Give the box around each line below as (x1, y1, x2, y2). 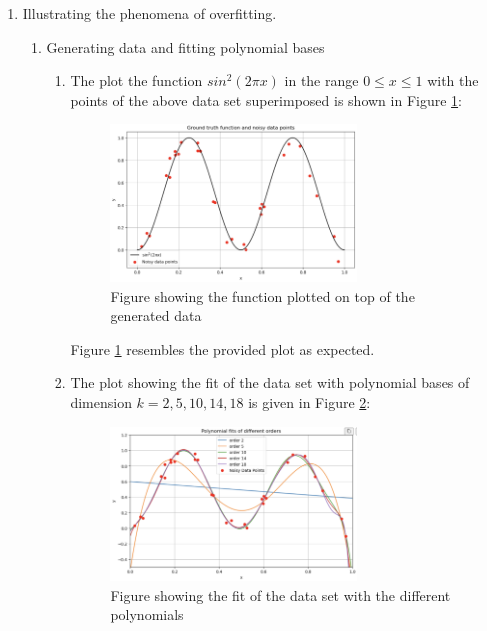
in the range (284, 70, 359, 91)
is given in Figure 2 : (248, 391, 371, 412)
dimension (70, 391, 132, 412)
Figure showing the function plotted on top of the (110, 285, 415, 306)
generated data (110, 305, 202, 326)
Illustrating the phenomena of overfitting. (22, 3, 277, 23)
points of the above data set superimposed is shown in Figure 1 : (70, 89, 462, 110)
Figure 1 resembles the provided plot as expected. (70, 338, 375, 359)
